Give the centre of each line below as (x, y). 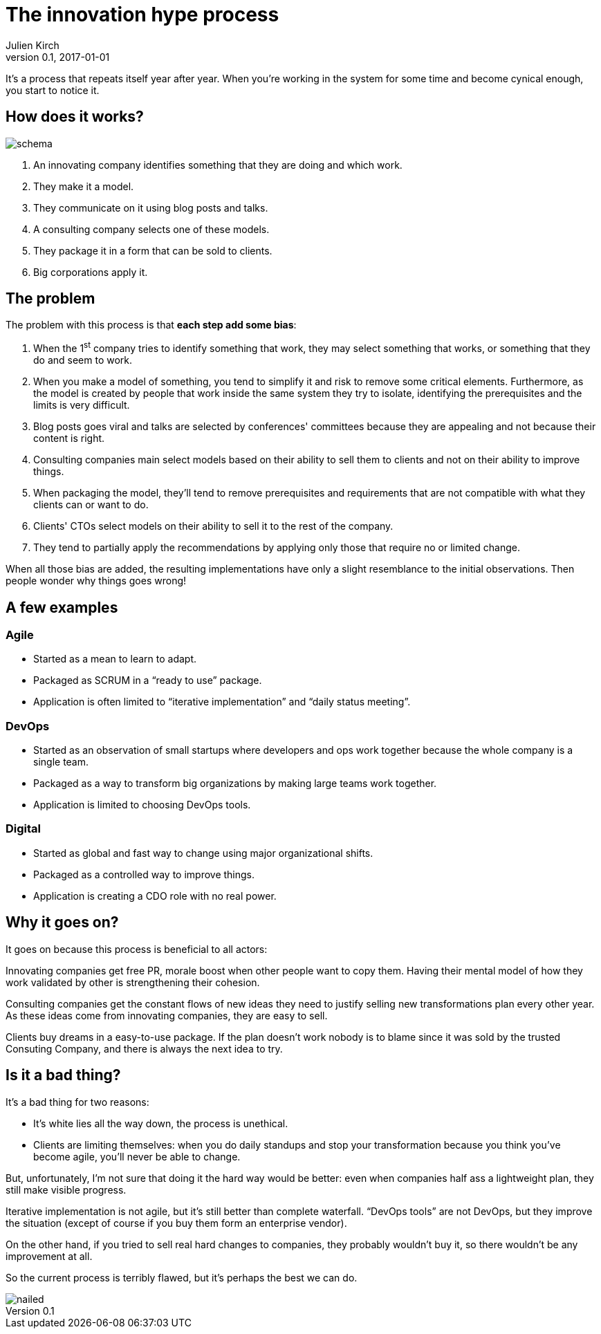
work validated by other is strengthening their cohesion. (133, 982)
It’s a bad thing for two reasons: (77, 1102)
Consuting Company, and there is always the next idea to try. (144, 1048)
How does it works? (75, 117)
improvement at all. (49, 1256)
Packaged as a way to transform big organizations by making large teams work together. (235, 784)
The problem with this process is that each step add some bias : (151, 325)
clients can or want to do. (91, 505)
